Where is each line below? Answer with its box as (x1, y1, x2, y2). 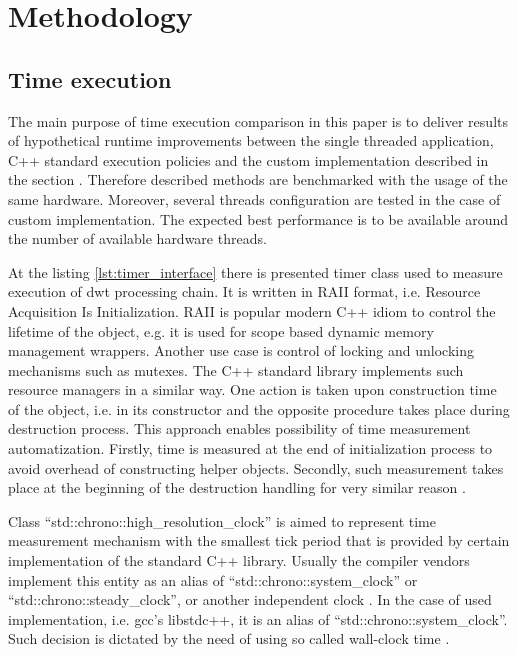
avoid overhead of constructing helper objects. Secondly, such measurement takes (8, 457, 504, 478)
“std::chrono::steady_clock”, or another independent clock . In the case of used (8, 589, 492, 610)
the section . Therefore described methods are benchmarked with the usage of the (8, 169, 508, 190)
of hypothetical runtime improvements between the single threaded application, (8, 130, 494, 151)
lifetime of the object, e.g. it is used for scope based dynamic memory (8, 320, 434, 341)
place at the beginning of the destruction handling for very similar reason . (8, 477, 466, 498)
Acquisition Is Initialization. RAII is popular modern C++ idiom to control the (8, 300, 496, 321)
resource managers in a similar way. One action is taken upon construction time (8, 379, 497, 400)
